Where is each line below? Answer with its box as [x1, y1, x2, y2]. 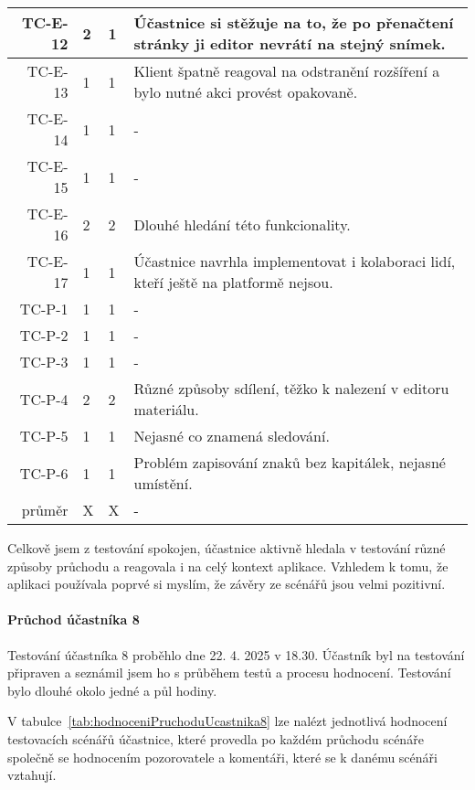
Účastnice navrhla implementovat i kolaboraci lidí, [133, 251, 456, 272]
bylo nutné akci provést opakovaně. [133, 81, 358, 102]
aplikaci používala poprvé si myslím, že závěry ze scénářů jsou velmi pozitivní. [7, 574, 446, 593]
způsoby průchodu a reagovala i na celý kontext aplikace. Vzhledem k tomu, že [7, 556, 449, 575]
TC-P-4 [19, 388, 69, 410]
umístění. [133, 473, 193, 494]
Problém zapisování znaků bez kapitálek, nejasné [133, 452, 446, 473]
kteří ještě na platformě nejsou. [133, 272, 333, 293]
